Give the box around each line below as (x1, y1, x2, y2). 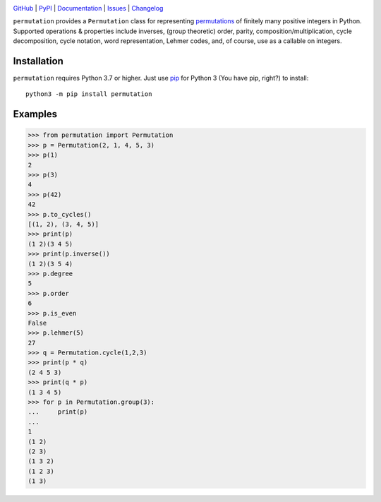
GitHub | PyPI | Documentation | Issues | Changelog (13, 4, 164, 12)
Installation (13, 55, 64, 67)
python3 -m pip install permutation (25, 90, 152, 98)
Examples (13, 108, 58, 120)
